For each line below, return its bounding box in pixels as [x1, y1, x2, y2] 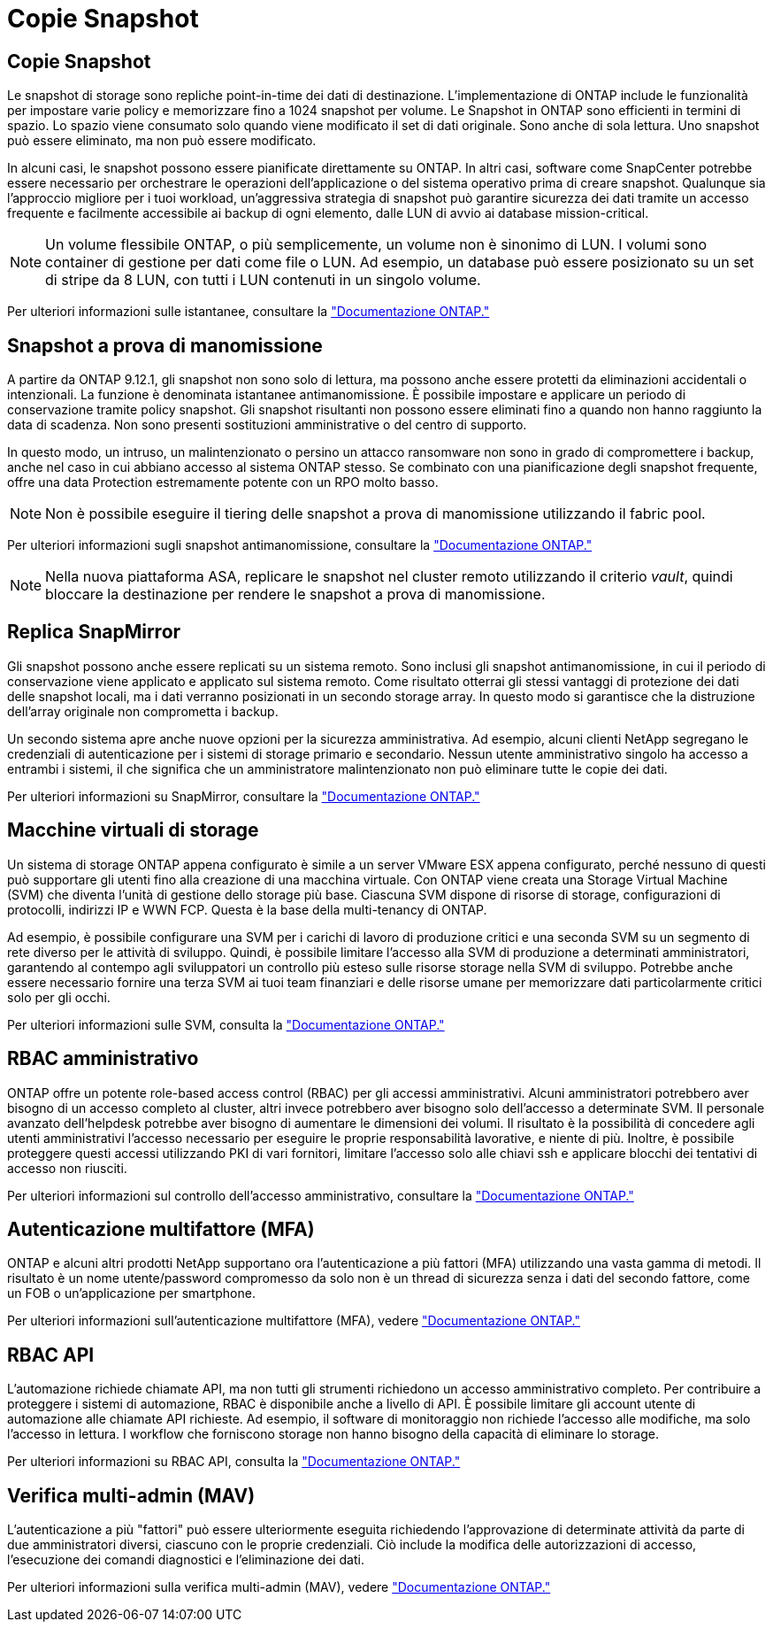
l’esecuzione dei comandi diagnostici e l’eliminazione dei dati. [7, 1552, 364, 1568]
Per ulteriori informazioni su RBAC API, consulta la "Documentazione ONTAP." [7, 1454, 461, 1470]
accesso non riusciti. [7, 1160, 127, 1176]
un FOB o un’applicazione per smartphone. [7, 1285, 256, 1301]
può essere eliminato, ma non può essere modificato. [7, 133, 317, 149]
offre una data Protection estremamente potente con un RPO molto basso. [7, 475, 439, 490]
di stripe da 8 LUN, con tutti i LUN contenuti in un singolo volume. [45, 271, 481, 290]
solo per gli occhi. [7, 989, 111, 1005]
